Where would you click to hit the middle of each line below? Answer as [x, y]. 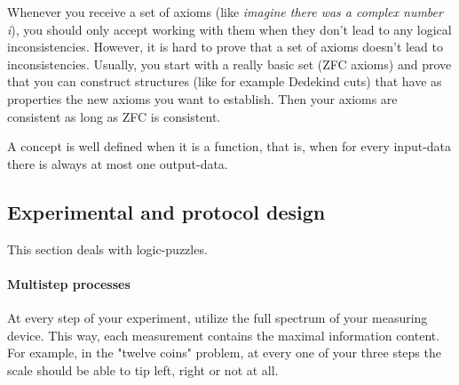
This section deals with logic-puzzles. [107, 249]
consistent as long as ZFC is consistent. [114, 116]
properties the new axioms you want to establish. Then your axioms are [202, 98]
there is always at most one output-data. [118, 163]
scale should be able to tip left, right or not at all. [143, 369]
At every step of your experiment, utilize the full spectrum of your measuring [218, 317]
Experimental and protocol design [166, 211]
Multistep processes [69, 283]
